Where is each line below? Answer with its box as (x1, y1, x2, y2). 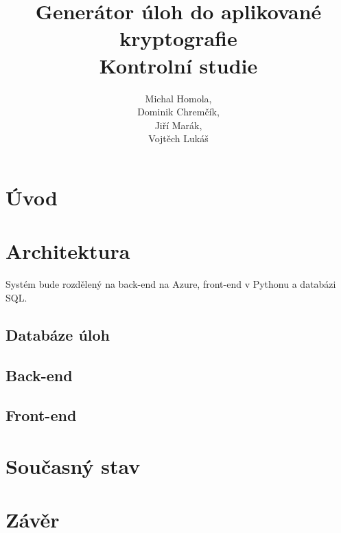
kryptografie (119, 24, 237, 52)
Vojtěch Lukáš (148, 131, 209, 146)
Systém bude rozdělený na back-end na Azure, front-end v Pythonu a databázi (5, 277, 336, 291)
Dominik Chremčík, (137, 104, 220, 119)
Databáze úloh (5, 324, 110, 345)
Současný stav (5, 451, 141, 479)
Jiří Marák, (154, 117, 202, 132)
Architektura (5, 237, 130, 265)
